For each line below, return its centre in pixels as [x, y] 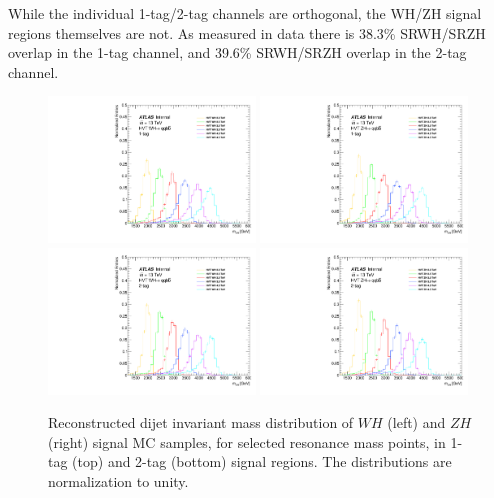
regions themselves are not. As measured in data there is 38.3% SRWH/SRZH [247, 32]
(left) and [416, 422]
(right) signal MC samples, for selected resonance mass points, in [247, 441]
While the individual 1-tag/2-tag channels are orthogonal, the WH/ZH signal [245, 13]
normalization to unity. [118, 480]
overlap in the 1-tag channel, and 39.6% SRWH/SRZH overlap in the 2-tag [237, 52]
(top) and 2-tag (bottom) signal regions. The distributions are [262, 461]
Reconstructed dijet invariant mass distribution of [201, 422]
